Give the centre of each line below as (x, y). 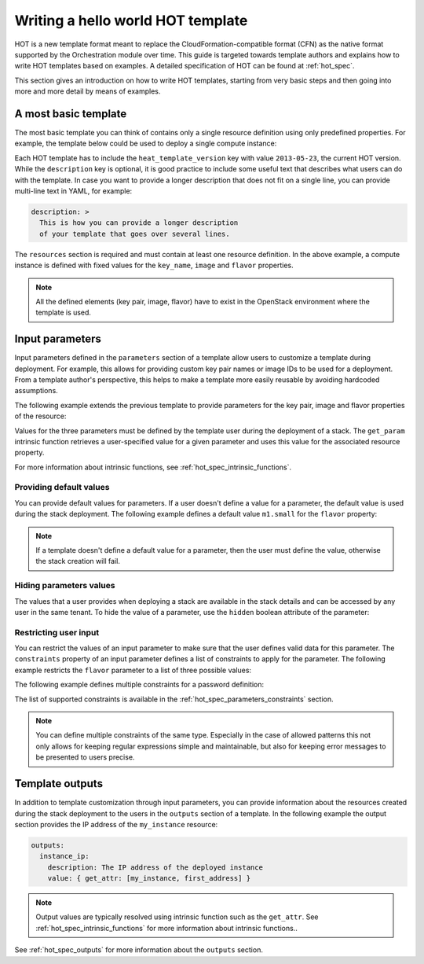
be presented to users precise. (85, 757)
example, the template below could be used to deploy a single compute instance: (146, 143)
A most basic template (71, 114)
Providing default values (62, 488)
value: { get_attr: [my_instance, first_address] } (149, 878)
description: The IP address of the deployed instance (155, 867)
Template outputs (59, 784)
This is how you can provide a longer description (139, 223)
